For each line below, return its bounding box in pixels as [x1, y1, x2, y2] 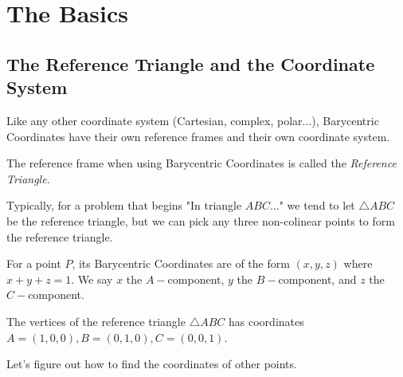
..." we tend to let [270, 197, 355, 214]
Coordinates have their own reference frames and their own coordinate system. [6, 128, 390, 144]
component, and [278, 270, 357, 287]
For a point [6, 255, 61, 272]
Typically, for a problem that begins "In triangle [6, 197, 242, 214]
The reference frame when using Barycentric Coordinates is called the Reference [6, 155, 397, 171]
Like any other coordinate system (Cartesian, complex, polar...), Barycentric [6, 112, 379, 128]
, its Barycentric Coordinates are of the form [72, 255, 290, 272]
